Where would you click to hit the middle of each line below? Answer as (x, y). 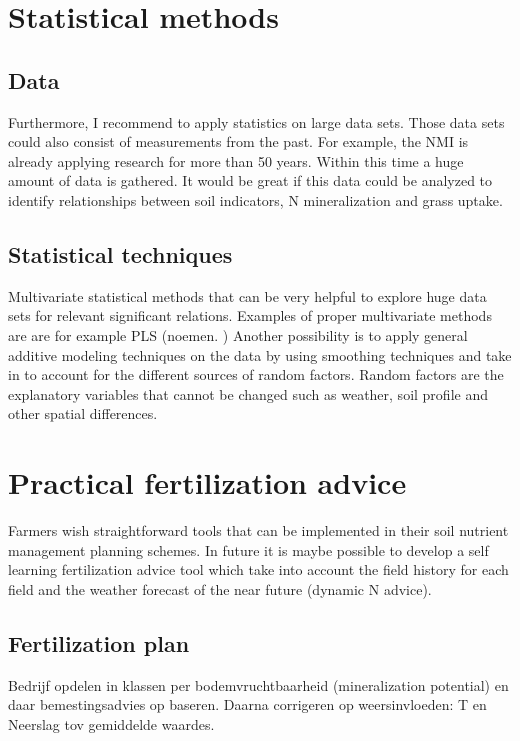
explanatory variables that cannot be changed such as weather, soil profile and (248, 393)
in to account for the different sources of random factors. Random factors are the (256, 374)
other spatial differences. (83, 413)
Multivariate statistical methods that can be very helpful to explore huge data (247, 295)
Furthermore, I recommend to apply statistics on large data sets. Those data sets (256, 121)
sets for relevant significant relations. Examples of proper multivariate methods (250, 315)
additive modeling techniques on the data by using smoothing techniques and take (260, 354)
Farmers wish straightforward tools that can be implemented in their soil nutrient (258, 530)
